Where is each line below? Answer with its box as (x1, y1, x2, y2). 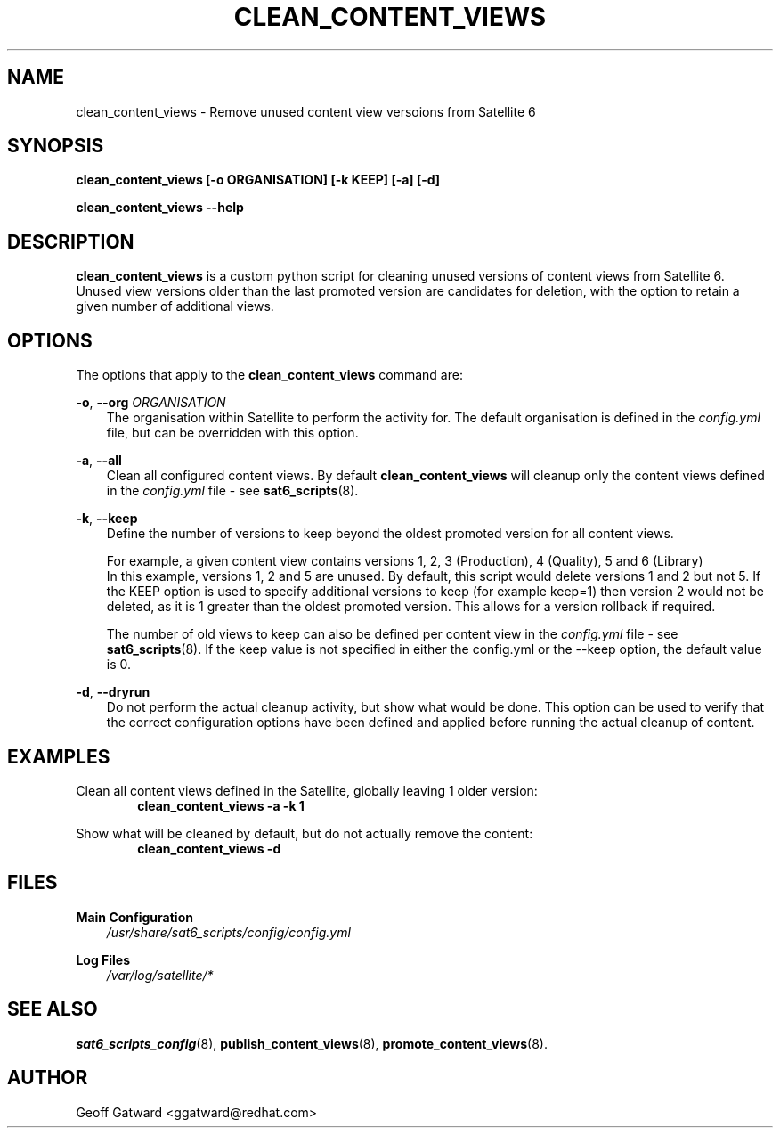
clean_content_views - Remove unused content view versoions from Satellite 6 (76, 103, 536, 119)
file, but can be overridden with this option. (106, 425, 359, 441)
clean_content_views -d (137, 840, 281, 856)
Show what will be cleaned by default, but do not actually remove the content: (76, 825, 533, 841)
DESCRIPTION (7, 230, 134, 253)
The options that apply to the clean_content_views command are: (76, 367, 463, 383)
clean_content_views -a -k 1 (137, 797, 305, 813)
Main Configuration (76, 909, 193, 925)
